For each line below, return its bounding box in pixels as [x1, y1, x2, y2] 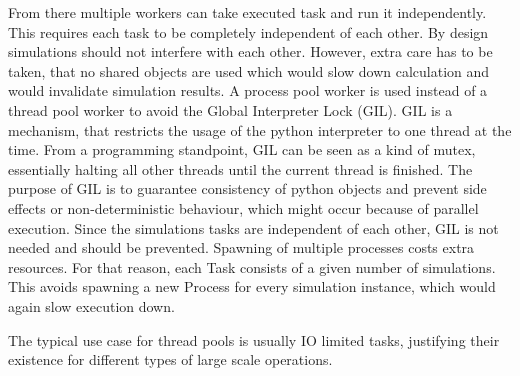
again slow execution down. [8, 295, 175, 316]
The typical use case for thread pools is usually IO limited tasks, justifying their [8, 329, 500, 350]
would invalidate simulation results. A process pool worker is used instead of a [8, 80, 488, 101]
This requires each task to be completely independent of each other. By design [8, 21, 489, 42]
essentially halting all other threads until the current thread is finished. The [8, 158, 473, 179]
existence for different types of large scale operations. [8, 349, 333, 370]
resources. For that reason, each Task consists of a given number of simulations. [8, 256, 496, 277]
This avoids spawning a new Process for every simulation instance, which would [8, 276, 496, 297]
